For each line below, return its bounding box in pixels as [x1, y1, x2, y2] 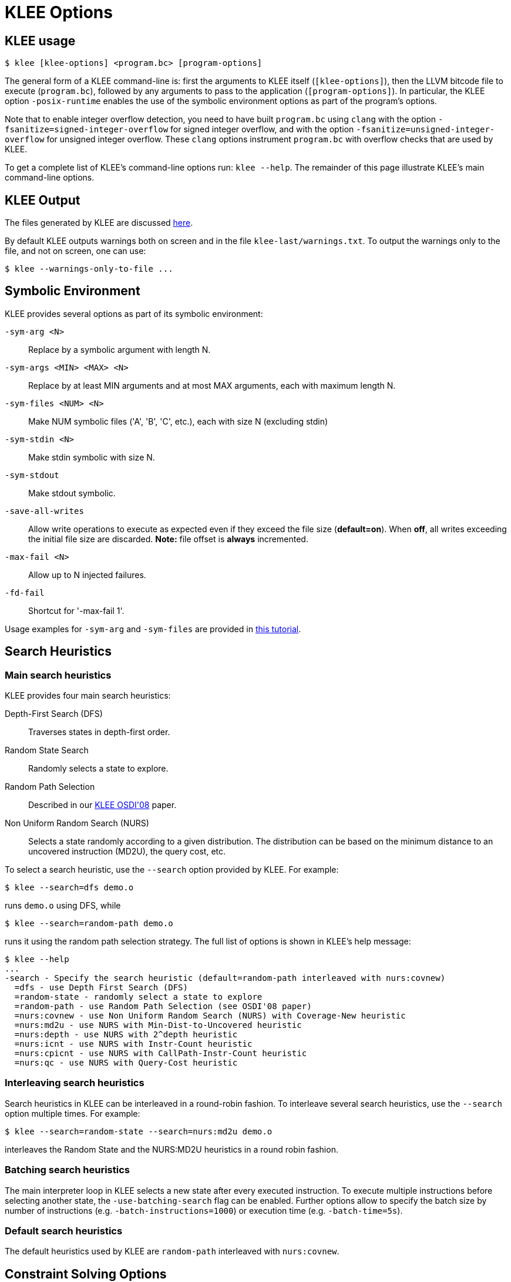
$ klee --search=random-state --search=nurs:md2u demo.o [5, 1126, 273, 1136]
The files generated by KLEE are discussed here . [5, 218, 193, 228]
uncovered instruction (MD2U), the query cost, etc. [28, 846, 226, 857]
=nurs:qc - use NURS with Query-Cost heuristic [14, 1058, 238, 1068]
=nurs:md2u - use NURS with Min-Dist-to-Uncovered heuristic [14, 1020, 302, 1030]
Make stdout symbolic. [28, 488, 116, 498]
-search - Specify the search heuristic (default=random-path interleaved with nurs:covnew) [5, 973, 446, 983]
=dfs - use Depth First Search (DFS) [14, 983, 188, 993]
